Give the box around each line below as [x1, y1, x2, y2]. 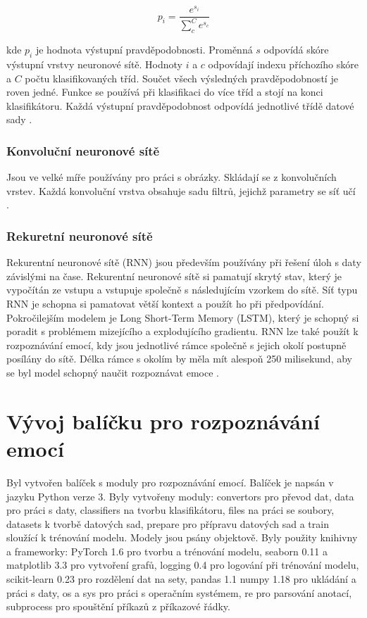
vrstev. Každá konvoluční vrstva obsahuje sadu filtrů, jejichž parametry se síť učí [6, 183, 356, 198]
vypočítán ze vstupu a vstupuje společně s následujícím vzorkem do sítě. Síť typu [6, 282, 358, 297]
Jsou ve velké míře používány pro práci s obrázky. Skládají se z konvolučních [6, 170, 337, 184]
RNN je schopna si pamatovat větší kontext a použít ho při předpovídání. [6, 296, 324, 311]
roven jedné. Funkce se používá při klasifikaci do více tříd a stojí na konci [6, 84, 323, 99]
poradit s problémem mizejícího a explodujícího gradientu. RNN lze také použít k [6, 324, 359, 339]
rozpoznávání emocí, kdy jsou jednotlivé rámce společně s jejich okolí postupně [6, 337, 347, 352]
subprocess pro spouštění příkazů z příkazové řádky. [6, 599, 230, 614]
